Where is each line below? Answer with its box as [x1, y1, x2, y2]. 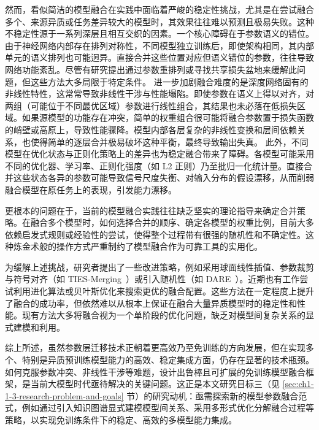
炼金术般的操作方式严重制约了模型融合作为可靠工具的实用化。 [13, 240, 263, 253]
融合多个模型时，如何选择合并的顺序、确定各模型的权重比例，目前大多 [30, 216, 314, 229]
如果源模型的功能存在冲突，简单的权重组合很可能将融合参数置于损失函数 [21, 111, 314, 124]
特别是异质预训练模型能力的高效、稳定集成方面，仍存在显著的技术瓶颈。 [21, 353, 314, 366]
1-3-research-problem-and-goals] [5, 389, 124, 402]
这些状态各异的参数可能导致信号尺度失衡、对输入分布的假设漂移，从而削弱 [13, 171, 314, 184]
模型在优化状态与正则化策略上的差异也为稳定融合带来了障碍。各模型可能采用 [5, 147, 314, 160]
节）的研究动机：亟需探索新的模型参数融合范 [126, 389, 307, 402]
